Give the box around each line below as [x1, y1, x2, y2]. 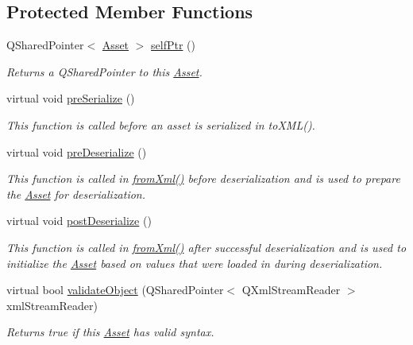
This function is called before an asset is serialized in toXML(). [6, 116, 315, 133]
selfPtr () [151, 37, 196, 53]
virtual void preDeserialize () [6, 143, 147, 160]
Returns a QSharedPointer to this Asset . [6, 63, 203, 79]
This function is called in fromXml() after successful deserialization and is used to [6, 238, 407, 255]
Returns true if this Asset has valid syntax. [6, 324, 214, 340]
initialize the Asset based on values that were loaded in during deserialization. [6, 254, 383, 271]
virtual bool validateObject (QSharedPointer [6, 281, 224, 298]
